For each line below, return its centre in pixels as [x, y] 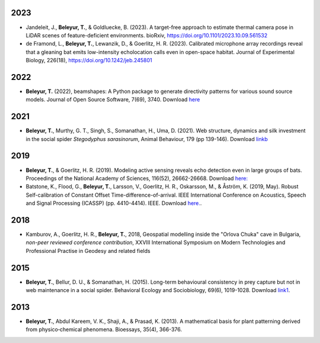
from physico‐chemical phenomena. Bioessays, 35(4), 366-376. [104, 329]
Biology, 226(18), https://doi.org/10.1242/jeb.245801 [89, 60]
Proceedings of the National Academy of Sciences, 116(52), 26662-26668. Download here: [137, 178]
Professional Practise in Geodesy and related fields [88, 251]
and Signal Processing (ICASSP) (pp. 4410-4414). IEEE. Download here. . [114, 203]
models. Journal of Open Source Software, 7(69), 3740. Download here [113, 100]
